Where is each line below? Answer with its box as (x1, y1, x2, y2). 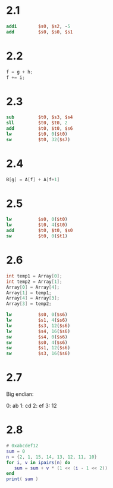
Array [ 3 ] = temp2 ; (6, 301, 52, 307)
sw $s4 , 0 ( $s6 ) (6, 334, 68, 340)
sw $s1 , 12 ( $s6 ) (6, 345, 70, 351)
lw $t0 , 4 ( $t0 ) (6, 222, 68, 228)
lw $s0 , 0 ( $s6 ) (6, 312, 68, 318)
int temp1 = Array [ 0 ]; (6, 273, 62, 279)
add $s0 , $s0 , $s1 (6, 29, 73, 35)
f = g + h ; (6, 69, 33, 75)
